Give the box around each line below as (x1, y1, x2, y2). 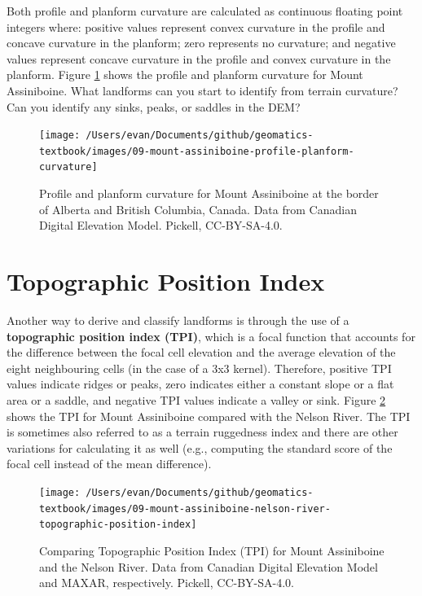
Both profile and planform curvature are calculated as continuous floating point (7, 2, 403, 19)
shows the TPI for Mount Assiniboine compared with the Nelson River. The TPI (7, 407, 411, 424)
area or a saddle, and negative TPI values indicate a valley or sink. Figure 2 (7, 392, 386, 408)
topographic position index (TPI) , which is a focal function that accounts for (7, 327, 415, 344)
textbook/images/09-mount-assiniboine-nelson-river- (39, 502, 331, 515)
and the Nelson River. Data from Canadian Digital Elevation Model (39, 558, 378, 575)
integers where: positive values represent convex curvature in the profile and (7, 18, 385, 35)
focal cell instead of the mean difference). (7, 455, 212, 472)
